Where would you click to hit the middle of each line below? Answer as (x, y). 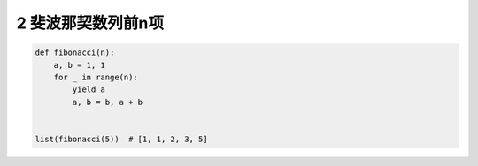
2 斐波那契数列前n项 (90, 23)
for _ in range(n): (96, 77)
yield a (89, 90)
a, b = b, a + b (108, 102)
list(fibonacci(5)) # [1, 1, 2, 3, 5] (121, 139)
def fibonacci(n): (75, 53)
